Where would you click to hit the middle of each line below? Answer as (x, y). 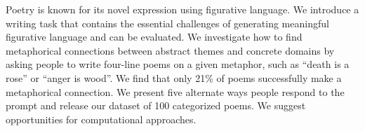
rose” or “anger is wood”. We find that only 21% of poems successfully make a (174, 77)
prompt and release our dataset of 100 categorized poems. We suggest (156, 105)
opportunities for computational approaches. (101, 119)
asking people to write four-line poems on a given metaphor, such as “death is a (178, 64)
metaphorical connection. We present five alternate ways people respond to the (175, 91)
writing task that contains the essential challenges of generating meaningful (167, 23)
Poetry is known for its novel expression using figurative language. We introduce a (182, 9)
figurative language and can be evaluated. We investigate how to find (154, 37)
